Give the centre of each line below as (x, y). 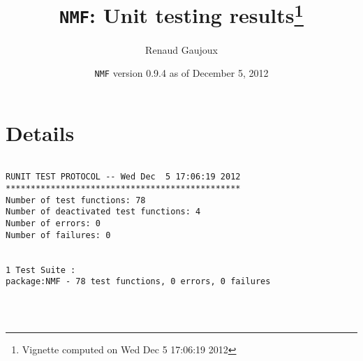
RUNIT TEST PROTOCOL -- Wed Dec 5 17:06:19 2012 (123, 177)
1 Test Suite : (41, 270)
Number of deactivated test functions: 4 (103, 212)
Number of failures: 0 (58, 235)
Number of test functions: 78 (76, 200)
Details (40, 132)
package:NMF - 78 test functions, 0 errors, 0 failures (138, 282)
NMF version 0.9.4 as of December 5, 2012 (181, 73)
